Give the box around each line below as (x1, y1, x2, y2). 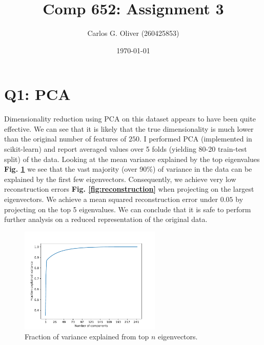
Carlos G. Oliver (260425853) (87, 28, 179, 38)
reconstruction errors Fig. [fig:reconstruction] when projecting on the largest (4, 184, 254, 194)
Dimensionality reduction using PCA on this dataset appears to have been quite (4, 113, 256, 124)
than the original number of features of (4, 133, 127, 144)
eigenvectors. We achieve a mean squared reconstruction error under (4, 194, 218, 204)
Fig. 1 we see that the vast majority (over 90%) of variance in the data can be (4, 164, 252, 174)
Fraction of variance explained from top (25, 331, 149, 342)
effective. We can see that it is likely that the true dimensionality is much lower (4, 123, 254, 134)
